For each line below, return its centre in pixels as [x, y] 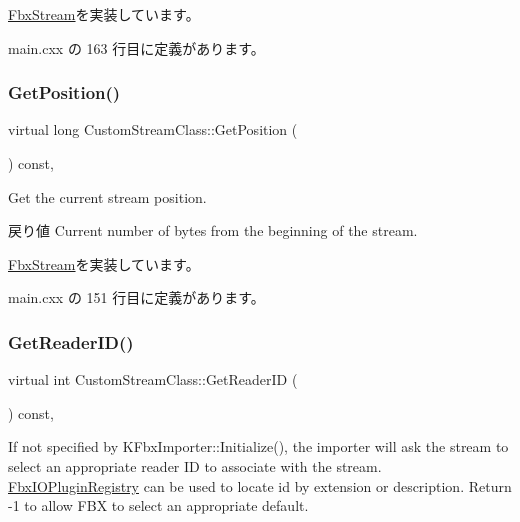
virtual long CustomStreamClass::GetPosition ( [153, 129]
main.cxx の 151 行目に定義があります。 [136, 297]
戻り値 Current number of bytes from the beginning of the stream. [213, 230]
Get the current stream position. [107, 196]
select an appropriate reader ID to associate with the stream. [195, 465]
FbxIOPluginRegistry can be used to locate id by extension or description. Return [260, 485]
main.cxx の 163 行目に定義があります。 [136, 47]
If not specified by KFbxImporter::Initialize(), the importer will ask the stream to [258, 446]
